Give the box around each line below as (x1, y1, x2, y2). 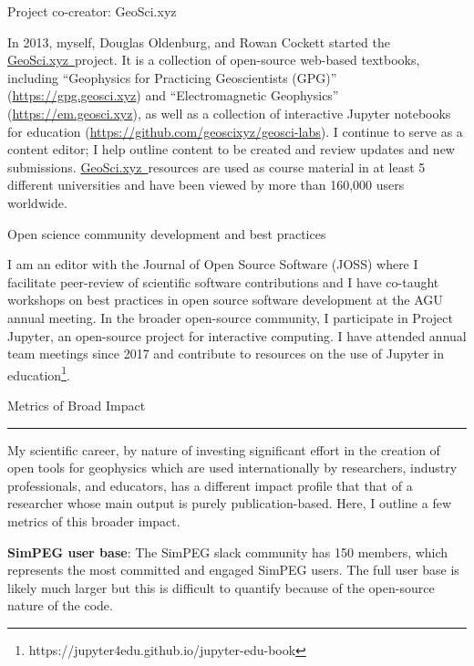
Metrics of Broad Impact (7, 395, 146, 414)
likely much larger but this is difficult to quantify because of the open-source (7, 578, 435, 597)
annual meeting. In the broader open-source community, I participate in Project (7, 307, 453, 327)
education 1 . (7, 362, 70, 384)
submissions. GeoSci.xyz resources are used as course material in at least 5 (7, 157, 426, 176)
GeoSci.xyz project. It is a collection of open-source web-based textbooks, (7, 50, 420, 69)
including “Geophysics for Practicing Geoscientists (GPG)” (7, 68, 337, 87)
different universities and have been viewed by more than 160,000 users (7, 175, 405, 194)
